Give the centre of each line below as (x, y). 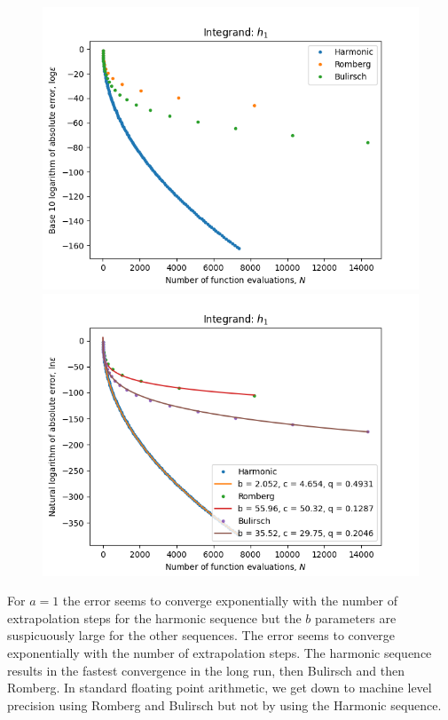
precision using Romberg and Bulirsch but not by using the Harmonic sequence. (224, 704)
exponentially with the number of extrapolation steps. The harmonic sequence (220, 652)
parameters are (356, 617)
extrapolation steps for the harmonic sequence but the (154, 617)
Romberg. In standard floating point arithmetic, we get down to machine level (220, 688)
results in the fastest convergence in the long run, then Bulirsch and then (206, 670)
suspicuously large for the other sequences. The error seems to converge (201, 635)
